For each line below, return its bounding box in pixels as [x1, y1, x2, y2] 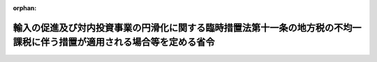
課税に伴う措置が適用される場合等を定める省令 [13, 37, 215, 48]
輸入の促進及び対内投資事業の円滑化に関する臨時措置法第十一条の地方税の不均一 [13, 21, 362, 34]
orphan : [13, 4, 37, 12]
